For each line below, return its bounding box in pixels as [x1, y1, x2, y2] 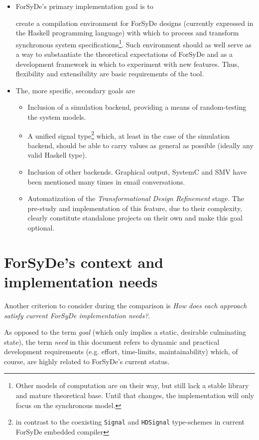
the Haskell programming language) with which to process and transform [15, 27, 239, 38]
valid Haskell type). [27, 150, 87, 160]
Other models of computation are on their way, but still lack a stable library [15, 380, 249, 391]
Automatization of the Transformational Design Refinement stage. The [27, 193, 244, 204]
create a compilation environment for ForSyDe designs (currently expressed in [15, 17, 254, 28]
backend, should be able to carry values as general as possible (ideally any [27, 140, 254, 150]
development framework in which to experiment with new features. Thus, [15, 58, 240, 69]
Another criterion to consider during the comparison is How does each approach [4, 300, 247, 310]
